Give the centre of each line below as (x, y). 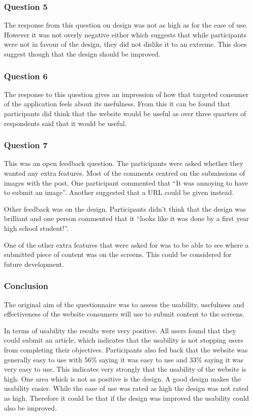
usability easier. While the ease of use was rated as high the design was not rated (126, 388)
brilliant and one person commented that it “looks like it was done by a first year (126, 218)
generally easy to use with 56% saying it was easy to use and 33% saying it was (124, 359)
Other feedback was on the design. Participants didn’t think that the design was (125, 208)
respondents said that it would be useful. (65, 123)
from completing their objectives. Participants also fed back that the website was (126, 349)
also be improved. (31, 407)
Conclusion (26, 286)
